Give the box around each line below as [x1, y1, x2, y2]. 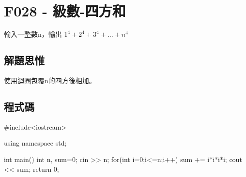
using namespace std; [4, 138, 67, 148]
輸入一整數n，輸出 [4, 29, 62, 39]
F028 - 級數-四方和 [4, 1, 126, 21]
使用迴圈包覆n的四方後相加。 [4, 75, 96, 85]
